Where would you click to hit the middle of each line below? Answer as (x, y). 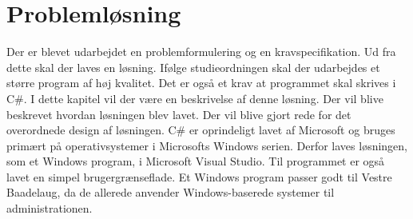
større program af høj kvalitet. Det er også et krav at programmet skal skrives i (201, 83)
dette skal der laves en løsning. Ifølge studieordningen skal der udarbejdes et (193, 67)
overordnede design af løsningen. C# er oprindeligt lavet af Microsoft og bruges (201, 130)
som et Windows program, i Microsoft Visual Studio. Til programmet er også (196, 161)
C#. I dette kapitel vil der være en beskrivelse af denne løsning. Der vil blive (195, 98)
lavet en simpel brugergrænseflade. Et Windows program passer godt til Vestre (199, 176)
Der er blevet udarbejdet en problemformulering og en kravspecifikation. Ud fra (201, 52)
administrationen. (50, 208)
